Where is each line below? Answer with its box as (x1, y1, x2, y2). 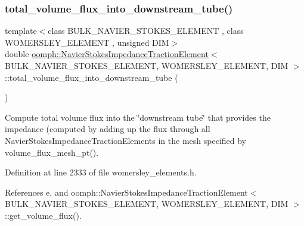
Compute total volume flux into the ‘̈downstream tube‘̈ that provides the (5, 111, 271, 123)
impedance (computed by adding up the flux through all (5, 123, 210, 135)
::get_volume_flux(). (5, 209, 82, 221)
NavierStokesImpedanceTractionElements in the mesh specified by (5, 134, 247, 146)
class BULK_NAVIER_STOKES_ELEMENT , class (48, 24, 244, 37)
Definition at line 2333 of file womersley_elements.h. (5, 166, 197, 178)
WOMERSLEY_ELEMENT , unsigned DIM (5, 36, 169, 48)
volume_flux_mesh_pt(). (5, 146, 99, 158)
